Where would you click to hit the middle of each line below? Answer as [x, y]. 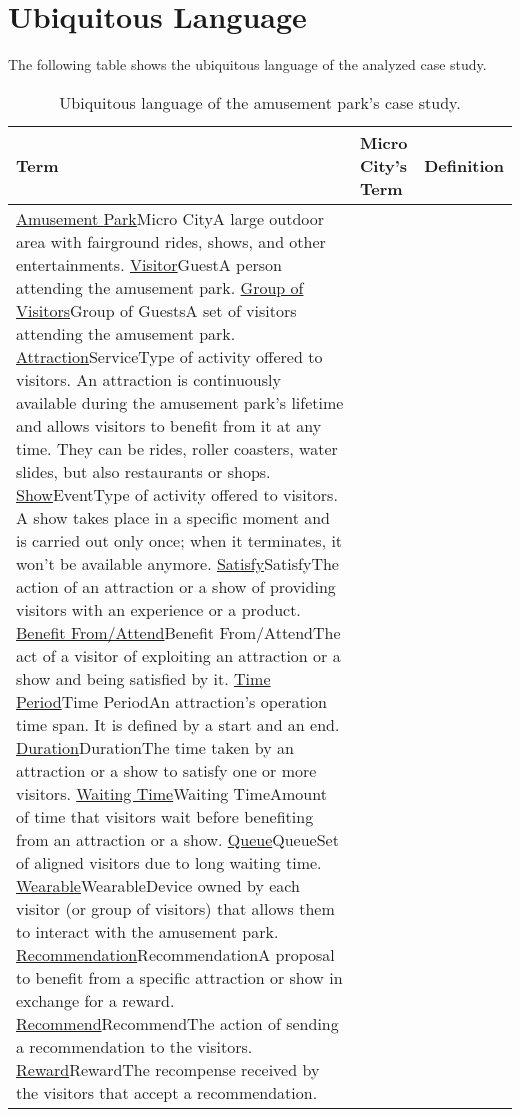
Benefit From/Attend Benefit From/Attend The [178, 632]
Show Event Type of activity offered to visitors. [177, 494]
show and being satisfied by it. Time [143, 678]
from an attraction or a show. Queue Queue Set [177, 839]
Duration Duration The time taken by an [155, 747]
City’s [384, 165]
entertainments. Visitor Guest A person [149, 264]
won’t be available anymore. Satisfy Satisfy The [177, 563]
